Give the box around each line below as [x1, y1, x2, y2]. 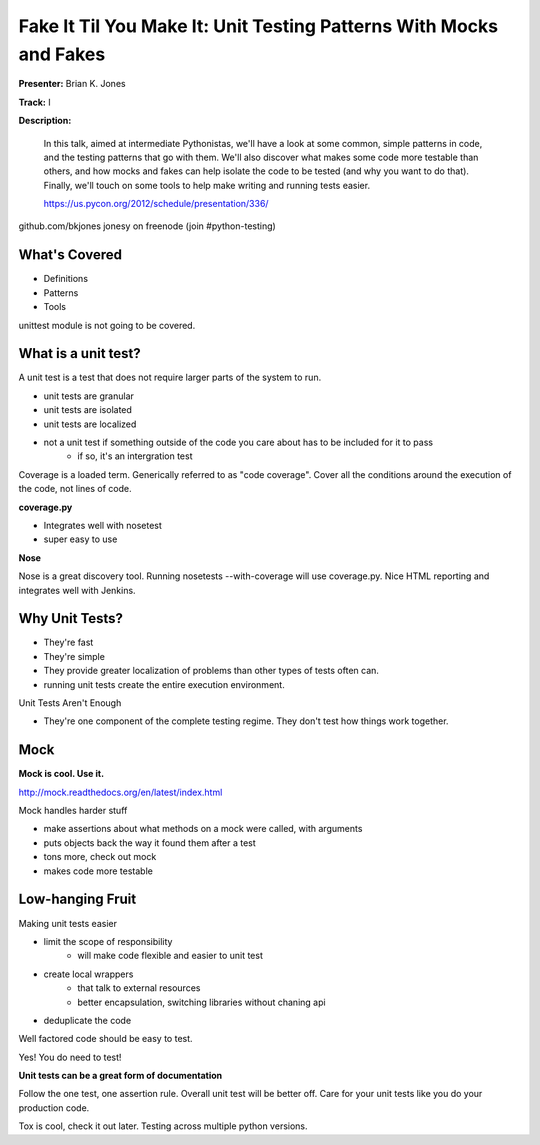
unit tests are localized [43, 418, 137, 430]
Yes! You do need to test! [18, 1051, 122, 1063]
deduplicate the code [43, 1014, 132, 1026]
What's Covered [18, 246, 122, 264]
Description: [18, 115, 72, 127]
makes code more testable [43, 865, 154, 877]
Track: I [18, 96, 51, 108]
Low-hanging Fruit [18, 891, 137, 908]
